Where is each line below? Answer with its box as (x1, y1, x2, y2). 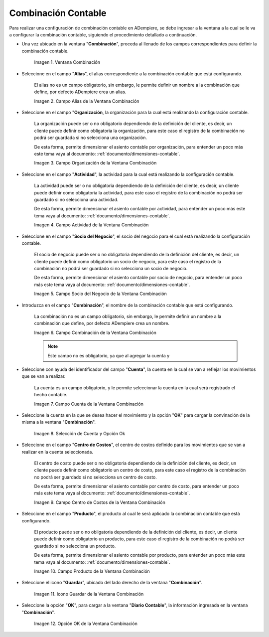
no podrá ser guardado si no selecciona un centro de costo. (34, 474, 157, 480)
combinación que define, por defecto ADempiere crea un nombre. (34, 320, 169, 326)
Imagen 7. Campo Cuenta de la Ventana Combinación (34, 401, 144, 407)
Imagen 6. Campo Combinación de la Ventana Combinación (34, 329, 157, 335)
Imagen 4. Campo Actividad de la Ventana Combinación (34, 222, 149, 228)
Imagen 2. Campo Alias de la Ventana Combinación (34, 98, 139, 104)
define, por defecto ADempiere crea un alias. (34, 89, 127, 95)
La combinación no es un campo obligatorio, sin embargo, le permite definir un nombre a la (34, 314, 222, 319)
